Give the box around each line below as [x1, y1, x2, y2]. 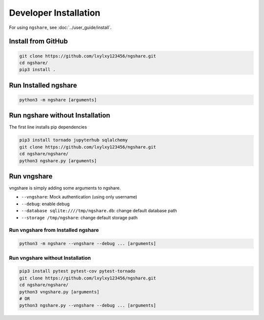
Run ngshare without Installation [9, 111, 110, 120]
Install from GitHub [9, 37, 68, 46]
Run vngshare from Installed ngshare [9, 227, 99, 234]
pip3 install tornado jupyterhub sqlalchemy [19, 137, 128, 143]
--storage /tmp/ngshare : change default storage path [21, 215, 138, 221]
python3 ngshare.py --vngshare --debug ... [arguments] [19, 303, 156, 308]
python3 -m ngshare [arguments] [19, 97, 97, 102]
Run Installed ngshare [9, 81, 77, 89]
